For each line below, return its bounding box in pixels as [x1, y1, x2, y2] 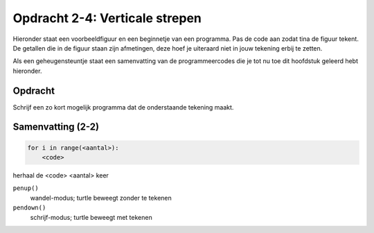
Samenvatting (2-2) [12, 121, 100, 133]
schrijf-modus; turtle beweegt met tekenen [30, 213, 152, 221]
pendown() [12, 204, 46, 212]
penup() [12, 184, 39, 192]
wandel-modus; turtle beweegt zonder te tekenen [30, 193, 172, 202]
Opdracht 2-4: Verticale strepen [12, 10, 202, 26]
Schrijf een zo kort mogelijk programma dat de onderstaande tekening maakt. [12, 103, 234, 111]
